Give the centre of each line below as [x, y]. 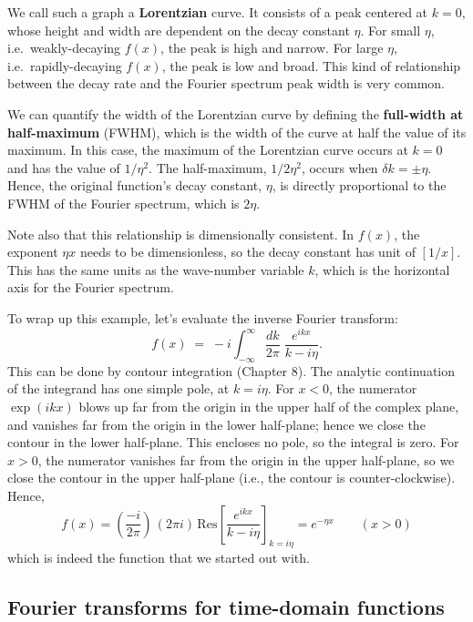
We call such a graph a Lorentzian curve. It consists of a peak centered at [218, 12]
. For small [391, 30]
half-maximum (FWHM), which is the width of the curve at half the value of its [237, 132]
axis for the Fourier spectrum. [91, 287]
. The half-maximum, [208, 167]
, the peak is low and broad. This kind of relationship [311, 65]
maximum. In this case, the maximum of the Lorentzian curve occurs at [208, 150]
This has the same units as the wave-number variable [156, 269]
